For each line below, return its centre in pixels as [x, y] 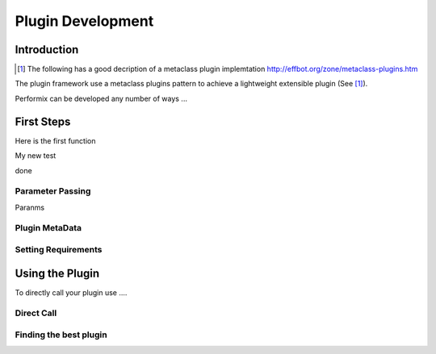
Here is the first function [55, 140]
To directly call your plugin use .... [71, 292]
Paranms [29, 207]
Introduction [47, 50]
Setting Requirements [59, 250]
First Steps [43, 121]
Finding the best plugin [61, 335]
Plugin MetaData [48, 228]
